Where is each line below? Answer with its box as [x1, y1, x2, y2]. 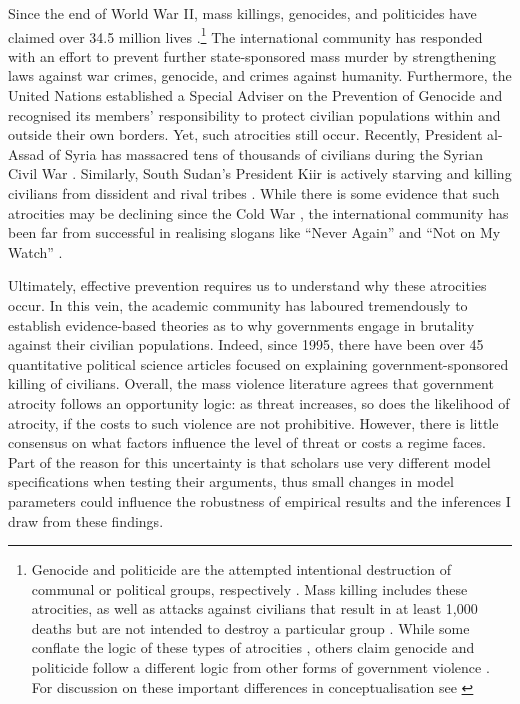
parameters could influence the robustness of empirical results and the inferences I [8, 490, 511, 511]
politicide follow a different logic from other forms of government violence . [31, 657, 490, 678]
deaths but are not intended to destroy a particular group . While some [31, 617, 470, 638]
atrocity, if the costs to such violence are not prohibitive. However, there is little [8, 412, 499, 433]
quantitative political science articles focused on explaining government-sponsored [8, 353, 509, 374]
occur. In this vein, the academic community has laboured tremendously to [8, 294, 468, 315]
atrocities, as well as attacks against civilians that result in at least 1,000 [31, 598, 478, 619]
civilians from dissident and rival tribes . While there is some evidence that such [8, 183, 500, 203]
